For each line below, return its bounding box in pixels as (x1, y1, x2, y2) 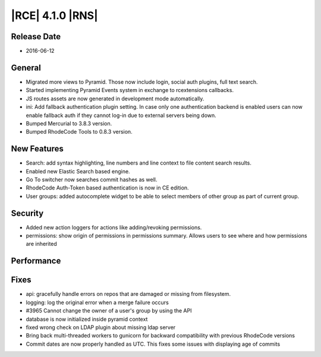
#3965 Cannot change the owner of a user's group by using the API (26, 307, 192, 314)
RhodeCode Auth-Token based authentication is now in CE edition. (26, 184, 190, 191)
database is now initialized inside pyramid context (26, 315, 148, 323)
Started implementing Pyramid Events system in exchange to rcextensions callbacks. (26, 87, 234, 94)
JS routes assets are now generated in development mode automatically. (26, 95, 204, 102)
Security (11, 208, 44, 218)
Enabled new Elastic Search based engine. (26, 168, 130, 175)
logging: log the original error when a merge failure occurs (26, 299, 169, 306)
